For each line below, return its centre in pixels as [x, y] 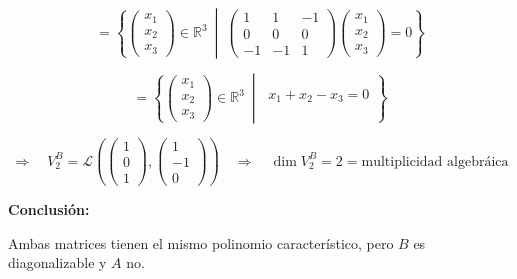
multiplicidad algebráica [435, 161]
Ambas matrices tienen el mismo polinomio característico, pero [201, 242]
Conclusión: [49, 209]
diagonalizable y [57, 262]
